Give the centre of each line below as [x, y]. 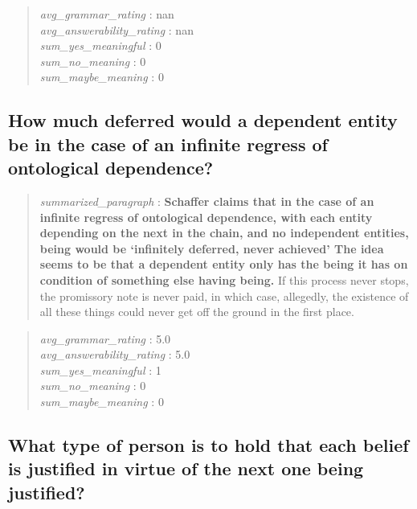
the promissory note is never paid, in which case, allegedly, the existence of [224, 296]
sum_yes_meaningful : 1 [100, 369]
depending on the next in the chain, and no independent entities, [224, 233]
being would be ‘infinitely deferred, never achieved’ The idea [212, 248]
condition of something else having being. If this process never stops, [224, 279]
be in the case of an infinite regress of [168, 144]
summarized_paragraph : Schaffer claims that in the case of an [207, 201]
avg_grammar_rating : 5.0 [105, 338]
